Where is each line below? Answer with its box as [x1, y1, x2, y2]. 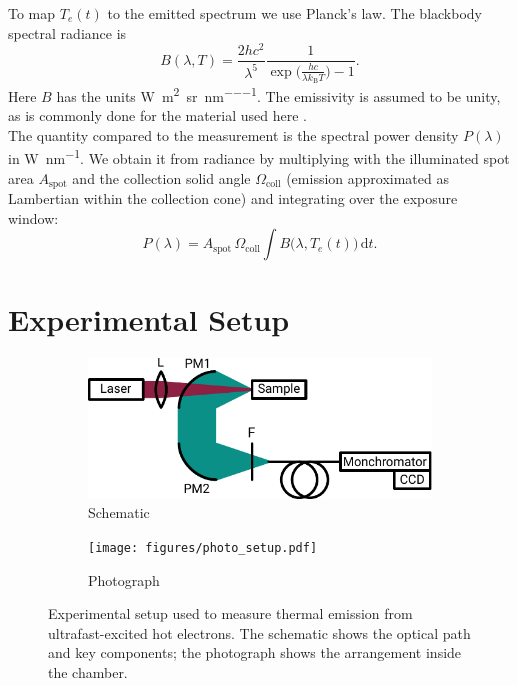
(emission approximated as [286, 167, 449, 188]
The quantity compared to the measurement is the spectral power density [8, 124, 459, 145]
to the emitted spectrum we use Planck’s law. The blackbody [107, 3, 482, 23]
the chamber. [48, 661, 128, 682]
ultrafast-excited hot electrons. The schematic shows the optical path [48, 622, 471, 643]
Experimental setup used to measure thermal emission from [48, 603, 413, 624]
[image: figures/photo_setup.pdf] [88, 540, 318, 555]
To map [8, 3, 56, 23]
